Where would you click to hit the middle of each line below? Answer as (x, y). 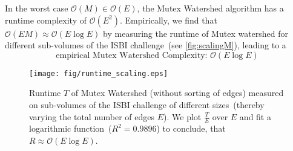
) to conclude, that (191, 128)
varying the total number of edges (92, 116)
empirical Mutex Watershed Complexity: (132, 55)
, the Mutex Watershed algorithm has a (210, 8)
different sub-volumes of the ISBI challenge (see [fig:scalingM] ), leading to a (146, 45)
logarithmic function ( (71, 128)
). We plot (183, 116)
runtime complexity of (46, 20)
